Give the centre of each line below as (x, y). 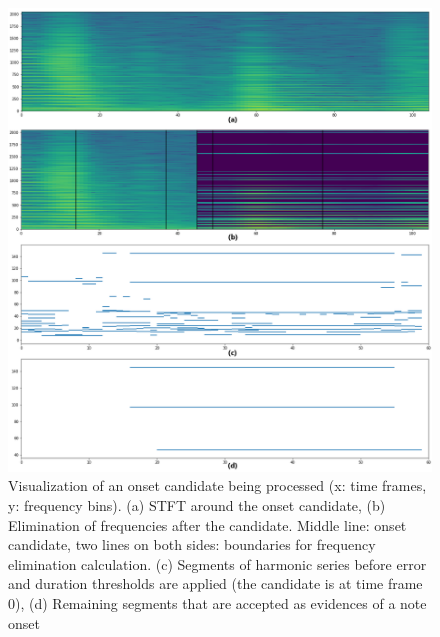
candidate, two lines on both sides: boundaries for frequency (192, 544)
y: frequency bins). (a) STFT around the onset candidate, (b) (197, 505)
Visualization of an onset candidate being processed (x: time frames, (217, 485)
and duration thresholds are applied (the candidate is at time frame (215, 583)
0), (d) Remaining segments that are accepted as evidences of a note (217, 603)
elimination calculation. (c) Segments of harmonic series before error (217, 563)
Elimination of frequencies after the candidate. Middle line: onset (207, 524)
